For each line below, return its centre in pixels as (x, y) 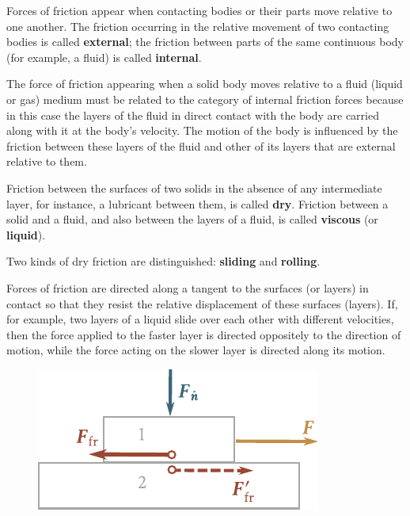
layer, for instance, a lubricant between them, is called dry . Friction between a (197, 203)
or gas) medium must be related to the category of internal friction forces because (205, 99)
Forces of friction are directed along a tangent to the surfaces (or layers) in (188, 287)
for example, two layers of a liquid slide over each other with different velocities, (200, 319)
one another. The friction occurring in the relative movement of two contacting (198, 26)
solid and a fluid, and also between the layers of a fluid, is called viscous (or (192, 219)
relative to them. (47, 161)
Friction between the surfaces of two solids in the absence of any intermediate (194, 187)
